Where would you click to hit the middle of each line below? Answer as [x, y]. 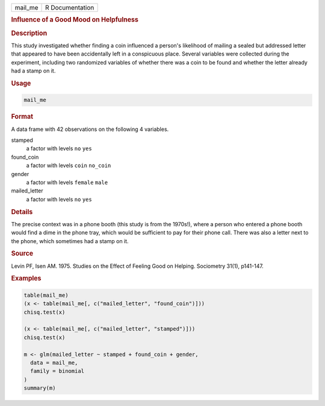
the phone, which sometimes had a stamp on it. [70, 241]
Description [29, 33]
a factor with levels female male [67, 182]
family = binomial [57, 371]
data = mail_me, [54, 363]
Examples [26, 279]
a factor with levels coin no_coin [69, 165]
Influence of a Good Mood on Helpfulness [75, 20]
